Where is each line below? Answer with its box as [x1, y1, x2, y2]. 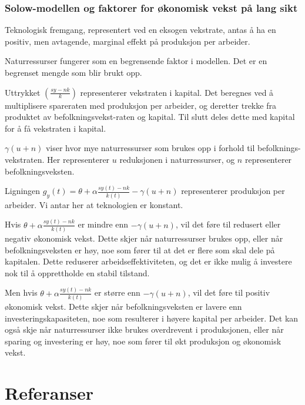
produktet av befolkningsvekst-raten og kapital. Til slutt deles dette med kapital [5, 111, 295, 123]
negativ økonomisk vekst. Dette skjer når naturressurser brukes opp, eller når [5, 232, 283, 244]
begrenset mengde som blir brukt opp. [5, 66, 142, 78]
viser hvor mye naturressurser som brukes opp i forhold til [45, 142, 255, 154]
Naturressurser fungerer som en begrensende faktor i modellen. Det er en [5, 55, 267, 67]
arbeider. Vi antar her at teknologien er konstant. [5, 198, 183, 210]
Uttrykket [5, 86, 41, 98]
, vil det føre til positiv [187, 286, 270, 299]
